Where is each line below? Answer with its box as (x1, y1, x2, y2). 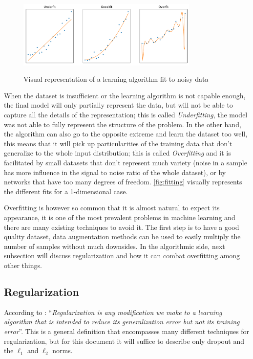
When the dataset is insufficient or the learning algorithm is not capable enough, (4, 90, 246, 100)
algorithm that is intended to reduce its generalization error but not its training (4, 316, 240, 327)
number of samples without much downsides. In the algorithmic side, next (4, 241, 225, 251)
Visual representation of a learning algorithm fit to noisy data (23, 74, 209, 84)
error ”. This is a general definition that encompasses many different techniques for (4, 326, 250, 336)
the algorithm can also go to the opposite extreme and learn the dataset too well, (4, 129, 248, 139)
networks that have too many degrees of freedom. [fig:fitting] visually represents (4, 177, 242, 187)
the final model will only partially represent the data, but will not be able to (4, 100, 233, 110)
